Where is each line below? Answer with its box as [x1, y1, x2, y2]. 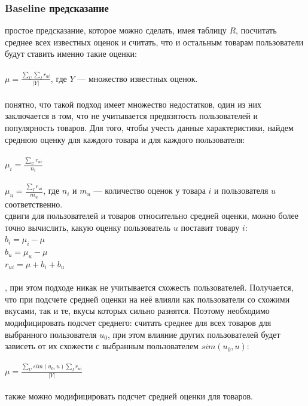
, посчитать [236, 24, 277, 36]
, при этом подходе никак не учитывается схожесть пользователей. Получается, [5, 281, 294, 294]
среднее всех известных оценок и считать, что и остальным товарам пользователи [5, 35, 304, 48]
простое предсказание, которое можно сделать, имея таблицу [5, 24, 227, 36]
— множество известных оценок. [77, 72, 198, 84]
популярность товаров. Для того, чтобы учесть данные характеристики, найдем [5, 121, 294, 133]
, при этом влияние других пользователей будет [107, 328, 280, 340]
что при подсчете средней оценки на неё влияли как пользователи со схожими [5, 292, 290, 305]
